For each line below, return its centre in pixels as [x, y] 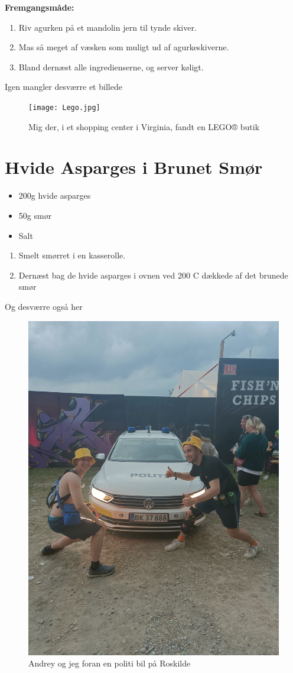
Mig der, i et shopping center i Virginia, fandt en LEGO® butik [144, 126]
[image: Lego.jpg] [64, 107]
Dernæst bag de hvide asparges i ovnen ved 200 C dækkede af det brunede [153, 275]
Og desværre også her [44, 306]
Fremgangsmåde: [40, 7]
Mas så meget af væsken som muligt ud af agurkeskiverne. [124, 47]
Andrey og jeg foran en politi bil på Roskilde [110, 663]
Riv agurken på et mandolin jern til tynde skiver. [108, 27]
